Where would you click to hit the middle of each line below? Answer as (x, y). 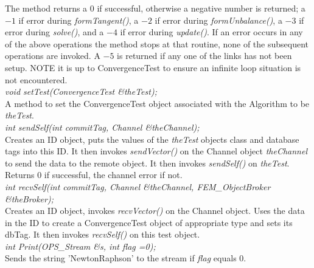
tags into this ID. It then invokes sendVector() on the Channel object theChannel (156, 151)
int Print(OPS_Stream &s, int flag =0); (80, 246)
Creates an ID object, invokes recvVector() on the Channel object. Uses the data (155, 211)
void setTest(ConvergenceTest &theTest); (81, 91)
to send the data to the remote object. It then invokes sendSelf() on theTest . (147, 163)
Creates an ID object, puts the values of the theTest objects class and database (152, 139)
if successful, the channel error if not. (113, 175)
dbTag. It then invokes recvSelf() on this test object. (103, 234)
